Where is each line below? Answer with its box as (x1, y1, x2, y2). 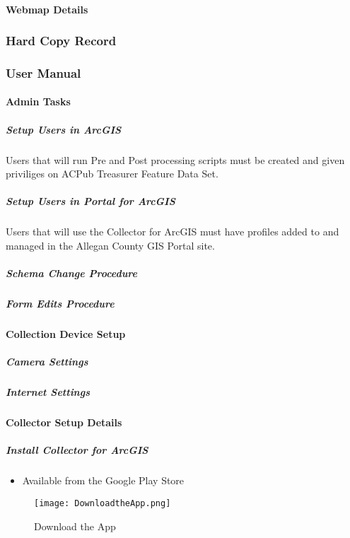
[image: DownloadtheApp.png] (34, 498, 171, 508)
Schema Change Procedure (6, 266, 138, 281)
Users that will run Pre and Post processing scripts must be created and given (6, 152, 345, 167)
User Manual (6, 64, 81, 81)
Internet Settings (6, 385, 90, 399)
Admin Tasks (6, 94, 71, 109)
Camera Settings (6, 354, 88, 369)
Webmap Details (6, 1, 88, 16)
